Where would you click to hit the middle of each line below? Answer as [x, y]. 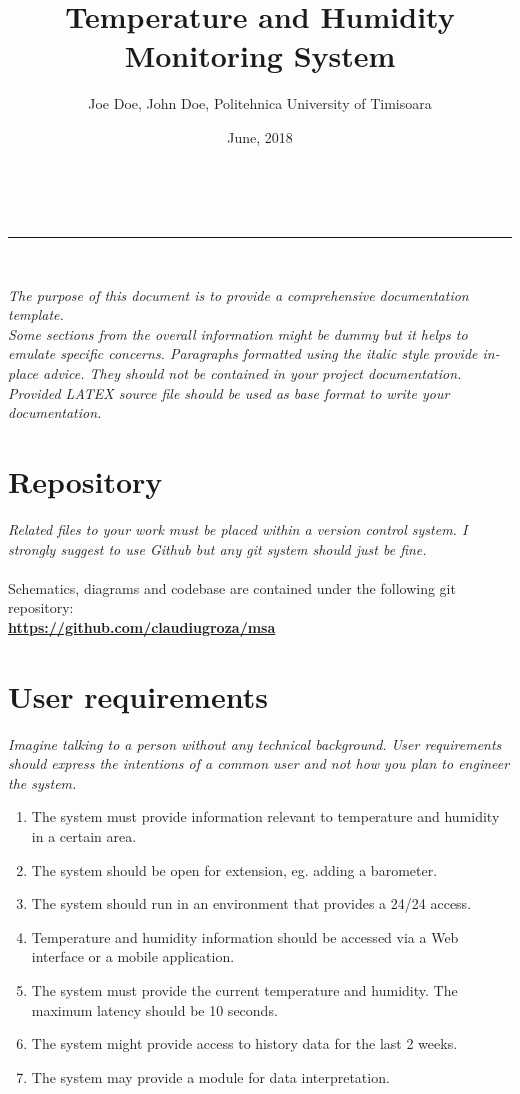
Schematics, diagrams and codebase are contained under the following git [232, 587]
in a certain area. [84, 836]
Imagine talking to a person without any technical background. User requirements [255, 743]
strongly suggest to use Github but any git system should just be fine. [217, 548]
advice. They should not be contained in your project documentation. [252, 373]
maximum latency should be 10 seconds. [154, 1009]
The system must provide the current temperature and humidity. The [244, 990]
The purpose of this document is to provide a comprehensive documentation [238, 294]
